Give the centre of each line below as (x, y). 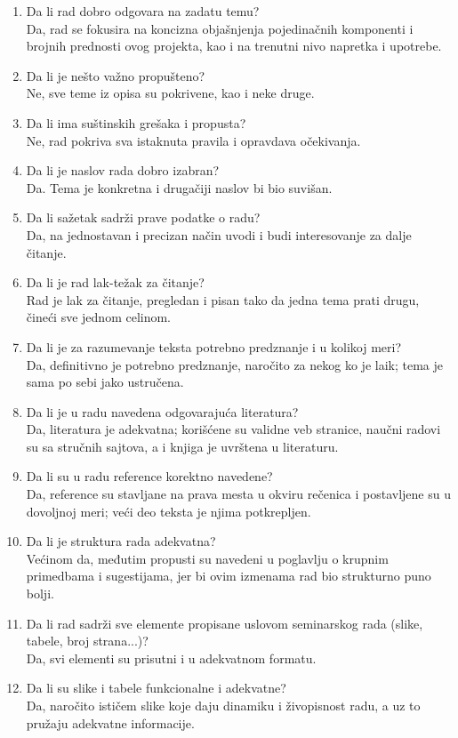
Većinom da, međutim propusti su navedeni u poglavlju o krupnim (207, 558)
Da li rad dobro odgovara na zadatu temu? (143, 11)
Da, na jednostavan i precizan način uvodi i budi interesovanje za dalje (219, 234)
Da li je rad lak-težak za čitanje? (115, 282)
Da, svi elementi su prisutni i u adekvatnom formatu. (171, 658)
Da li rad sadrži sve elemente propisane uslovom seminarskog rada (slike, (225, 623)
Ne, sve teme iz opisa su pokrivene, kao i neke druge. (170, 93)
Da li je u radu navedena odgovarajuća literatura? (162, 411)
